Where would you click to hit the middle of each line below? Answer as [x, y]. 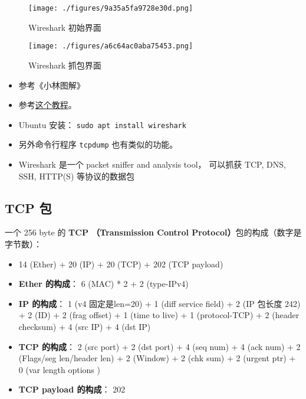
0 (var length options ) [59, 369]
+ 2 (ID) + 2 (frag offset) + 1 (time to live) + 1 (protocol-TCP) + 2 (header [159, 315]
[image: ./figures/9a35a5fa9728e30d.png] [111, 8]
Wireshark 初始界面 [65, 27]
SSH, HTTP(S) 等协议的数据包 [77, 176]
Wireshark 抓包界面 [65, 65]
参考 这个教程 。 [47, 105]
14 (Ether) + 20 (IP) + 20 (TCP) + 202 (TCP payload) [121, 264]
